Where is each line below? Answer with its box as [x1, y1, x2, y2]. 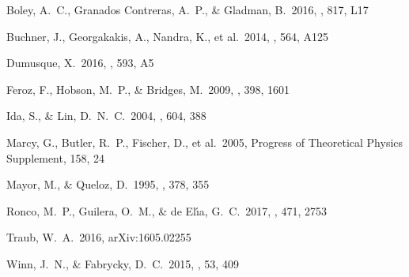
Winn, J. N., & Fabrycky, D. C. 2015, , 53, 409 [6, 255, 239, 271]
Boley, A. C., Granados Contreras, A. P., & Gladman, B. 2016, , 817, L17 [6, 2, 369, 17]
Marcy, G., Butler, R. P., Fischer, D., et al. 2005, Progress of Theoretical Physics [6, 133, 403, 150]
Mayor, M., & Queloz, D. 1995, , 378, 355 [6, 176, 210, 193]
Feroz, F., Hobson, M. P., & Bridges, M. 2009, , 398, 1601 [6, 80, 290, 97]
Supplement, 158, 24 [6, 149, 105, 166]
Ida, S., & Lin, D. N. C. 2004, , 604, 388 [6, 107, 206, 124]
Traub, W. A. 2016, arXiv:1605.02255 [6, 229, 191, 245]
